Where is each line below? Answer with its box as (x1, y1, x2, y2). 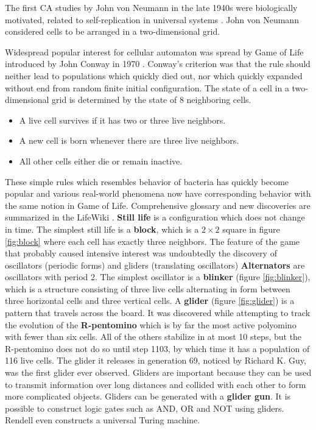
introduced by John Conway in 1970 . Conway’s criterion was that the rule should (5, 57, 311, 70)
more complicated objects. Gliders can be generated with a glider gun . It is (5, 390, 291, 403)
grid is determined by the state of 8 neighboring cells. (52, 93, 251, 106)
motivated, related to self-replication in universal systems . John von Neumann (5, 13, 299, 26)
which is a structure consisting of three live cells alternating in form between (5, 282, 290, 295)
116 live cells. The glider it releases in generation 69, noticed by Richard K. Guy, (5, 354, 306, 367)
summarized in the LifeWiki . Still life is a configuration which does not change (5, 211, 305, 224)
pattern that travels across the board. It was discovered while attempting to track (5, 306, 311, 319)
